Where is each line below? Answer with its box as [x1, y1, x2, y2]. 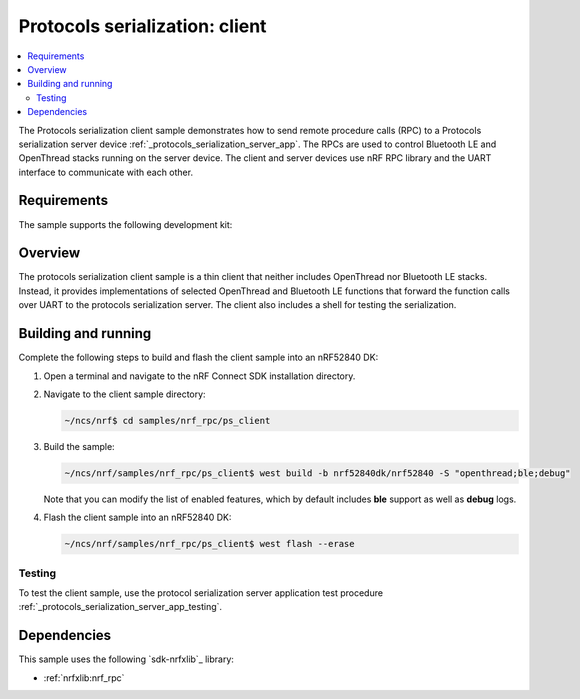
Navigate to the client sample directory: [43, 388, 206, 400]
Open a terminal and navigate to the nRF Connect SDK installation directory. [43, 370, 356, 382]
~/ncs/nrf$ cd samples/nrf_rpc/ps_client [64, 415, 271, 426]
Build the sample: [43, 440, 115, 452]
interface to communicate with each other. [18, 166, 194, 178]
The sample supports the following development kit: [18, 218, 233, 230]
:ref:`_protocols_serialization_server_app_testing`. [18, 601, 223, 613]
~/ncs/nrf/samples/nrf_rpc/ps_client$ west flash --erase [64, 538, 355, 550]
